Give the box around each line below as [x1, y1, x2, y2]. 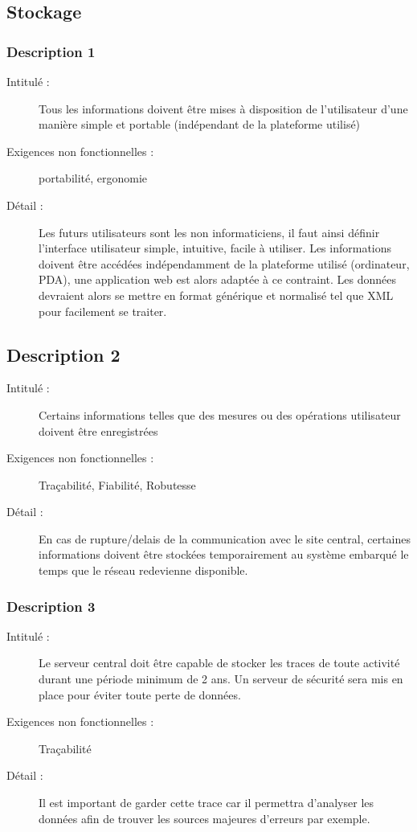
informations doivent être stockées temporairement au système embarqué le [39, 546, 409, 563]
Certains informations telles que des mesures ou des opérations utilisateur [39, 406, 401, 423]
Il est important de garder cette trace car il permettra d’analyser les [39, 794, 374, 811]
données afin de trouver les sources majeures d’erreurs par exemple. [39, 809, 370, 826]
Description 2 [6, 342, 121, 367]
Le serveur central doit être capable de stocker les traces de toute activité [39, 654, 400, 671]
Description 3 [6, 596, 96, 616]
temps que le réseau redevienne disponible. [39, 562, 248, 579]
